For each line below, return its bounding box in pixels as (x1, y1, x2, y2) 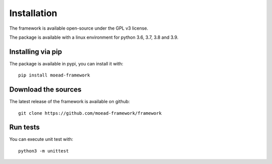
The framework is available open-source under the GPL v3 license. (9, 25, 149, 31)
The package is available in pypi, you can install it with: (9, 60, 123, 66)
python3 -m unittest (18, 148, 69, 153)
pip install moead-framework (18, 72, 90, 78)
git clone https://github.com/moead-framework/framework (18, 110, 162, 116)
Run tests (9, 123, 40, 132)
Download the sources (9, 86, 82, 94)
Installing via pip (9, 47, 62, 56)
